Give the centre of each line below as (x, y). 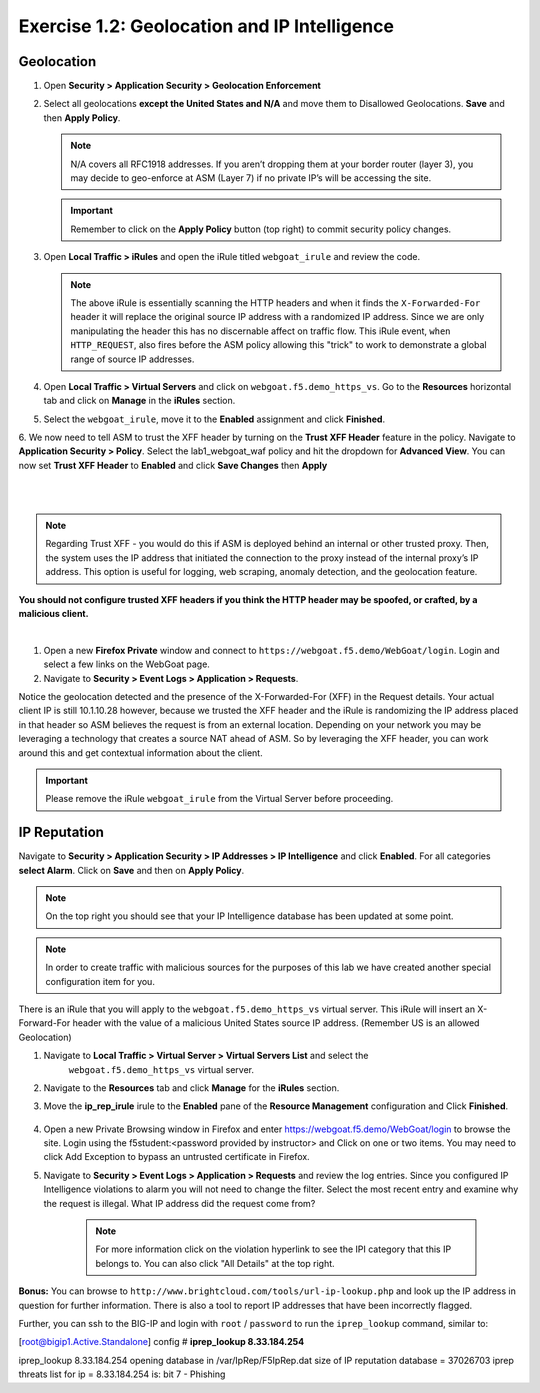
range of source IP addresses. (132, 359)
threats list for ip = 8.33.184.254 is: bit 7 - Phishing (122, 1374)
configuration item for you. (100, 981)
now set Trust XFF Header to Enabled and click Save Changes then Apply (173, 465)
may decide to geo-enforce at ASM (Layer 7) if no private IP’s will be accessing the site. (251, 178)
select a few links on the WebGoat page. (126, 664)
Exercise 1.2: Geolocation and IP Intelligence (206, 26)
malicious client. (53, 613)
